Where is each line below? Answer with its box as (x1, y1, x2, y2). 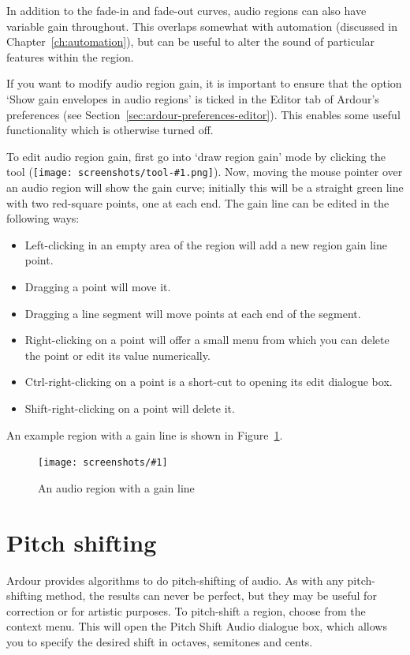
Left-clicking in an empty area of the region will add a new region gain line (24, 236, 387, 253)
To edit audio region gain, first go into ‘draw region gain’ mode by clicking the (6, 148, 386, 164)
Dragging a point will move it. (24, 278, 171, 294)
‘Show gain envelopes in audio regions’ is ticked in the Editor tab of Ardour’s (6, 90, 379, 107)
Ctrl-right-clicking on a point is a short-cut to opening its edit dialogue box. (24, 373, 393, 390)
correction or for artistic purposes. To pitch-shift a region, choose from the (6, 602, 366, 619)
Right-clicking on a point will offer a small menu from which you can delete (24, 331, 389, 348)
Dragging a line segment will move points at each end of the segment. (24, 305, 361, 321)
